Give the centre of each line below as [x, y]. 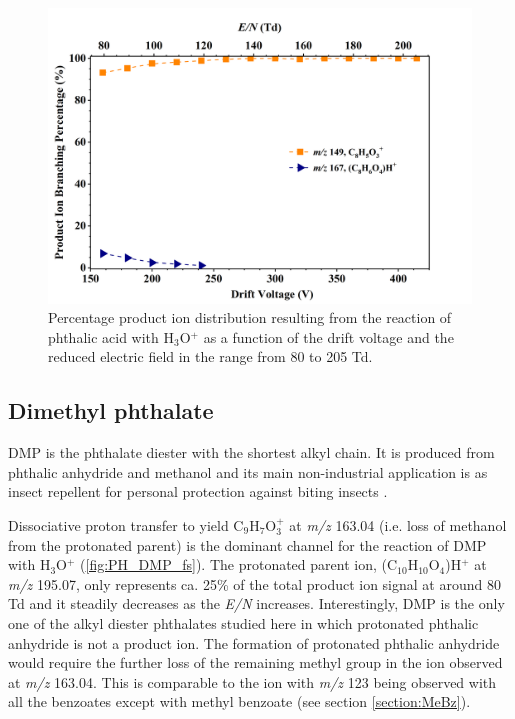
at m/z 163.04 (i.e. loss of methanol [398, 525]
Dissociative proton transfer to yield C [126, 525]
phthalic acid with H [111, 336]
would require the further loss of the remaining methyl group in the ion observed [255, 662]
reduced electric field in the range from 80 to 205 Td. [210, 356]
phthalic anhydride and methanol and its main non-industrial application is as [248, 471]
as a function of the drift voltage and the [328, 336]
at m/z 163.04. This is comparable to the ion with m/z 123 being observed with [252, 681]
